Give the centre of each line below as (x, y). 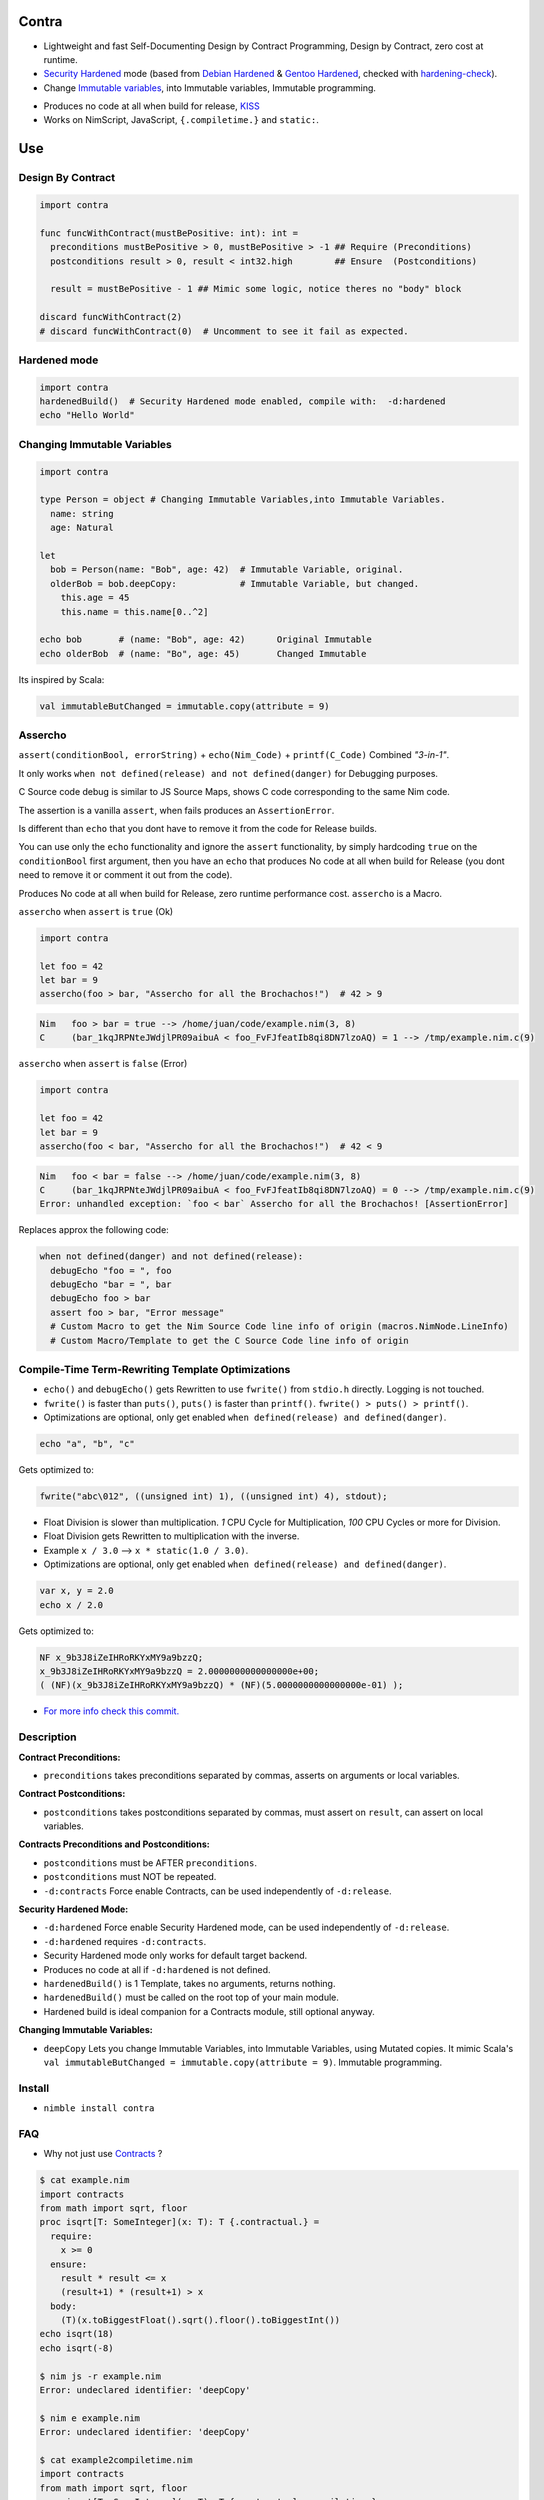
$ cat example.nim (84, 2180)
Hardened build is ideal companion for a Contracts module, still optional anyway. (209, 2011)
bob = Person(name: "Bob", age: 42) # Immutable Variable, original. (227, 569)
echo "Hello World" (87, 415)
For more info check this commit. (111, 1711)
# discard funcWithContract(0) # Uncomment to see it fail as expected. (224, 331)
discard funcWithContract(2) (111, 317)
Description (47, 1737)
